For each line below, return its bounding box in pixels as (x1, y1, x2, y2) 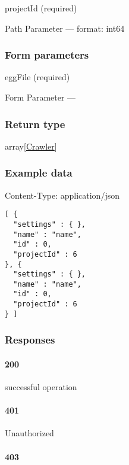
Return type (5, 116, 65, 131)
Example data (5, 165, 73, 180)
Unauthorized (5, 427, 54, 439)
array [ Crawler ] (5, 139, 57, 152)
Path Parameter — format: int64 (5, 22, 125, 34)
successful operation (5, 381, 77, 393)
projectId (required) (5, 2, 77, 14)
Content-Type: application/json (5, 189, 119, 201)
